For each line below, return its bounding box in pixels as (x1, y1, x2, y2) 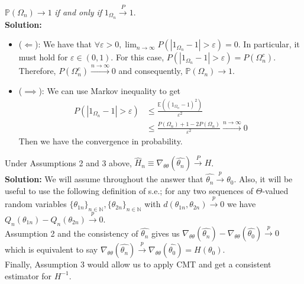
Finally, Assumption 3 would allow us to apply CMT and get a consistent (5, 258, 271, 270)
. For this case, (111, 51, 164, 63)
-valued (262, 184, 289, 196)
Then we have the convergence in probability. (18, 134, 183, 147)
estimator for (5, 269, 52, 282)
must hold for (18, 51, 68, 63)
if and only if (54, 5, 102, 18)
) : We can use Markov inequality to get (38, 85, 181, 97)
